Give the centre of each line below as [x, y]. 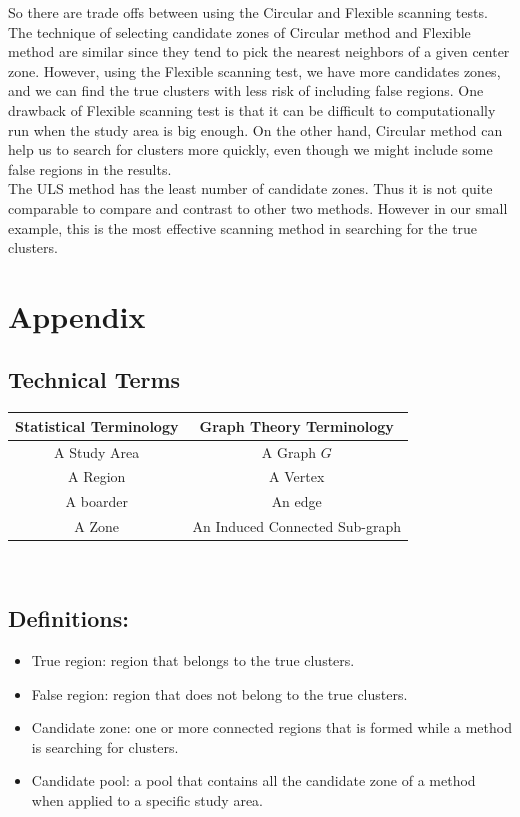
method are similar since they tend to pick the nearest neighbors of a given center [259, 51]
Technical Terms [94, 379]
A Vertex [297, 476]
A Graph [288, 451]
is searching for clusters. [105, 746]
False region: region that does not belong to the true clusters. [219, 693]
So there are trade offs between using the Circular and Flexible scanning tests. [248, 12]
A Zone [97, 526]
